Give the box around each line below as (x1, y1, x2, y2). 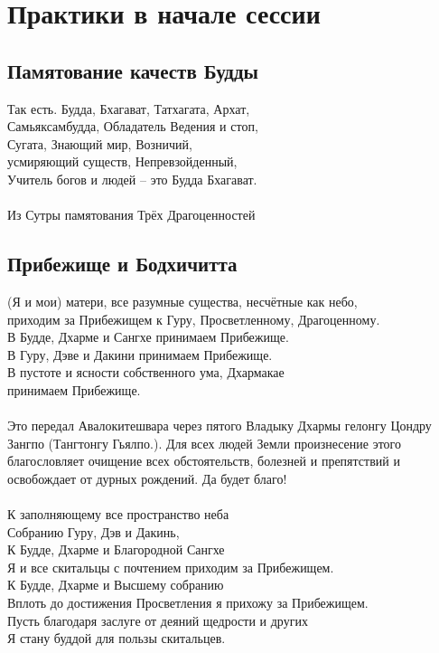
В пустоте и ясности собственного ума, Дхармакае (7, 363, 285, 382)
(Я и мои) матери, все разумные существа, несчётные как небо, (7, 291, 358, 310)
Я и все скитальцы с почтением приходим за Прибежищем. (7, 557, 334, 576)
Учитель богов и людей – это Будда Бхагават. (7, 169, 257, 188)
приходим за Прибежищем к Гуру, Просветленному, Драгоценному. (7, 309, 380, 328)
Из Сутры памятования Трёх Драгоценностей (7, 205, 256, 224)
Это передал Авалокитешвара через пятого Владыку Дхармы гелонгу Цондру (7, 416, 432, 435)
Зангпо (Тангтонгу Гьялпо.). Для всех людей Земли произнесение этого (7, 433, 402, 452)
